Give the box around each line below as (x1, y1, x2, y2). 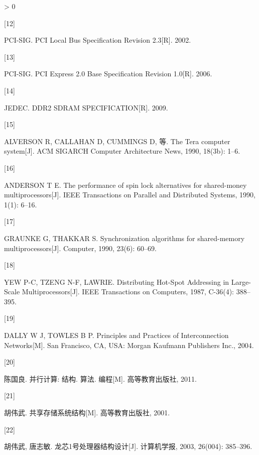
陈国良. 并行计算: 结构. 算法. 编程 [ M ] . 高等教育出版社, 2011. (4, 373, 197, 384)
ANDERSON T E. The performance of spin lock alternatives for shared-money (4, 179, 247, 190)
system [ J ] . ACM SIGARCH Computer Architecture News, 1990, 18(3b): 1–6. (4, 146, 240, 156)
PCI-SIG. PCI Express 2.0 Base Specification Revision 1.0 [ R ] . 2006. (4, 68, 212, 79)
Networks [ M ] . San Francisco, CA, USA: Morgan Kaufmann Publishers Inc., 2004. (4, 339, 254, 350)
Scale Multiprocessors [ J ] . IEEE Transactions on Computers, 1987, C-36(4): (4, 286, 234, 297)
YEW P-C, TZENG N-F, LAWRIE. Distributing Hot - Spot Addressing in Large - (4, 276, 251, 287)
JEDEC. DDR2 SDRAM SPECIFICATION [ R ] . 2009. (4, 102, 168, 112)
